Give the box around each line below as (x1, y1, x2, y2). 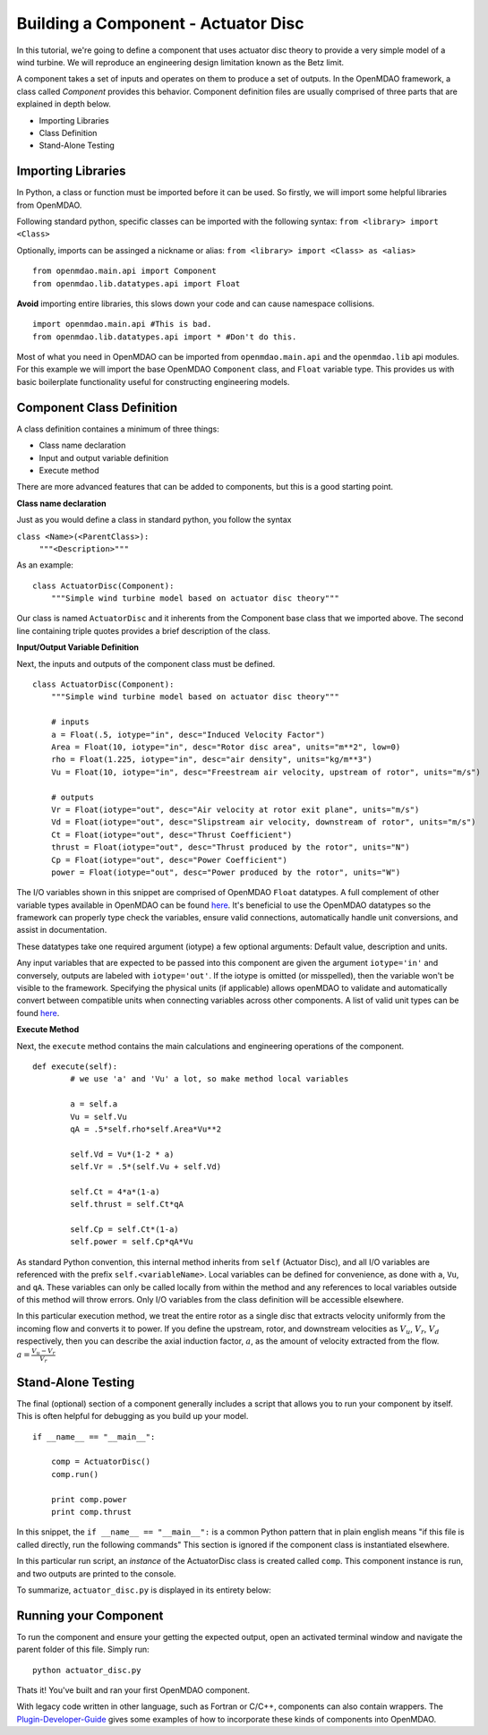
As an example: (16, 560, 73, 570)
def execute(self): (32, 1061, 118, 1072)
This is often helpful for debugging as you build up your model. (16, 1411, 249, 1422)
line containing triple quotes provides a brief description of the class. (16, 625, 270, 636)
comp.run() (50, 1469, 99, 1479)
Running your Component (16, 1608, 164, 1623)
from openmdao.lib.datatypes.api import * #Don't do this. (32, 331, 297, 342)
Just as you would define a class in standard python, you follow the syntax (16, 515, 292, 526)
